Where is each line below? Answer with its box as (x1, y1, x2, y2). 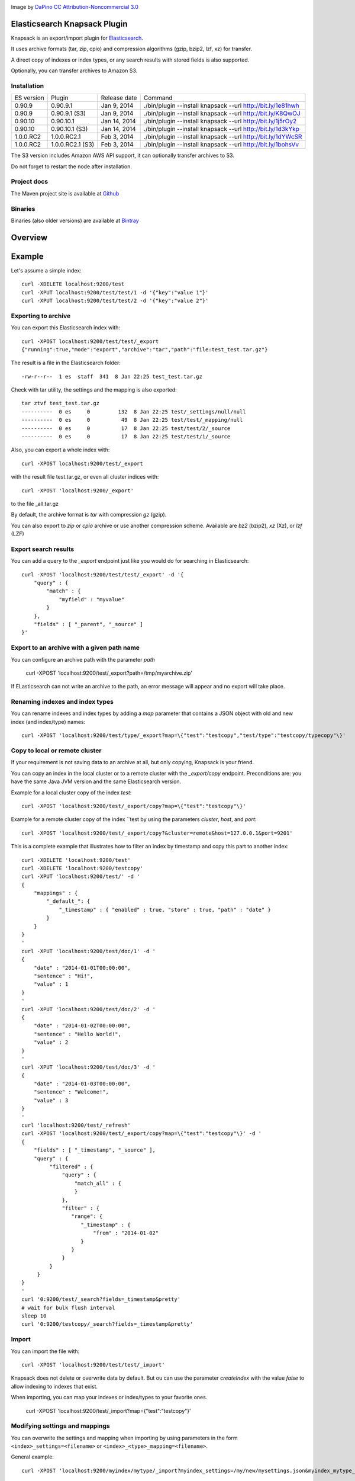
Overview (11, 232, 48, 242)
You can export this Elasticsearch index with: (11, 324, 121, 331)
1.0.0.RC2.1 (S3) (50, 140, 95, 149)
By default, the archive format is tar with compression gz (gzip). (11, 511, 167, 518)
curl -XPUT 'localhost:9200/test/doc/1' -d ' (21, 948, 156, 954)
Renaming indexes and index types (11, 698, 114, 706)
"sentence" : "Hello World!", (33, 1031, 121, 1037)
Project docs (11, 178, 49, 186)
